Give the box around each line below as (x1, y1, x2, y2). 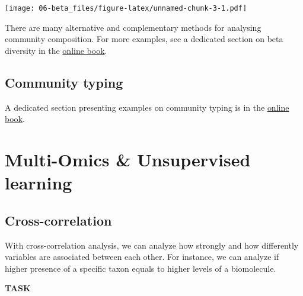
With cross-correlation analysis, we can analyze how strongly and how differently (5, 239, 299, 251)
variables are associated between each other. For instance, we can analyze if (5, 250, 279, 263)
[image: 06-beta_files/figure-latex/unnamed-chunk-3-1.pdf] (5, 4, 247, 12)
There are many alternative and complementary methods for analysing (5, 21, 261, 33)
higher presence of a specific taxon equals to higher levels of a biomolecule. (5, 262, 276, 274)
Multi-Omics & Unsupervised (5, 147, 251, 172)
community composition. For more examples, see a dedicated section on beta (5, 33, 283, 45)
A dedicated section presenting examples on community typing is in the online (5, 101, 289, 113)
